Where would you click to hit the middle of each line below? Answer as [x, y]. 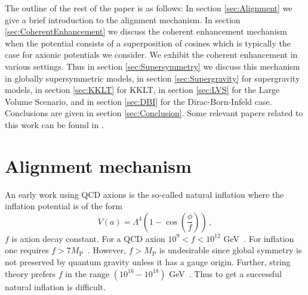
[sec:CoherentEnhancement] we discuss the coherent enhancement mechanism [146, 31]
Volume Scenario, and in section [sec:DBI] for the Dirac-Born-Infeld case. [138, 101]
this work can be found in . [54, 124]
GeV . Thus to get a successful [225, 273]
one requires [27, 250]
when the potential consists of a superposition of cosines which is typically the [148, 43]
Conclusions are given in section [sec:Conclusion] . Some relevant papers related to [154, 113]
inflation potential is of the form [64, 206]
